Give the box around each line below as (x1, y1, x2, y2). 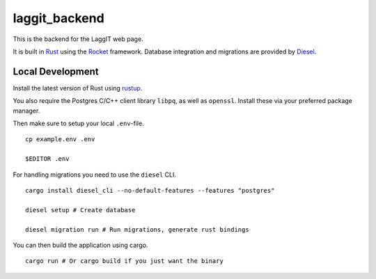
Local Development (13, 65, 99, 77)
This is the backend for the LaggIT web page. (13, 35, 143, 43)
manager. (13, 106, 40, 115)
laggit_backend (13, 10, 104, 26)
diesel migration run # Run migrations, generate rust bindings (25, 225, 250, 233)
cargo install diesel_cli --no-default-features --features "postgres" (25, 186, 275, 194)
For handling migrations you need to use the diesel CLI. (13, 170, 177, 179)
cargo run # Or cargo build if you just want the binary (25, 257, 224, 265)
